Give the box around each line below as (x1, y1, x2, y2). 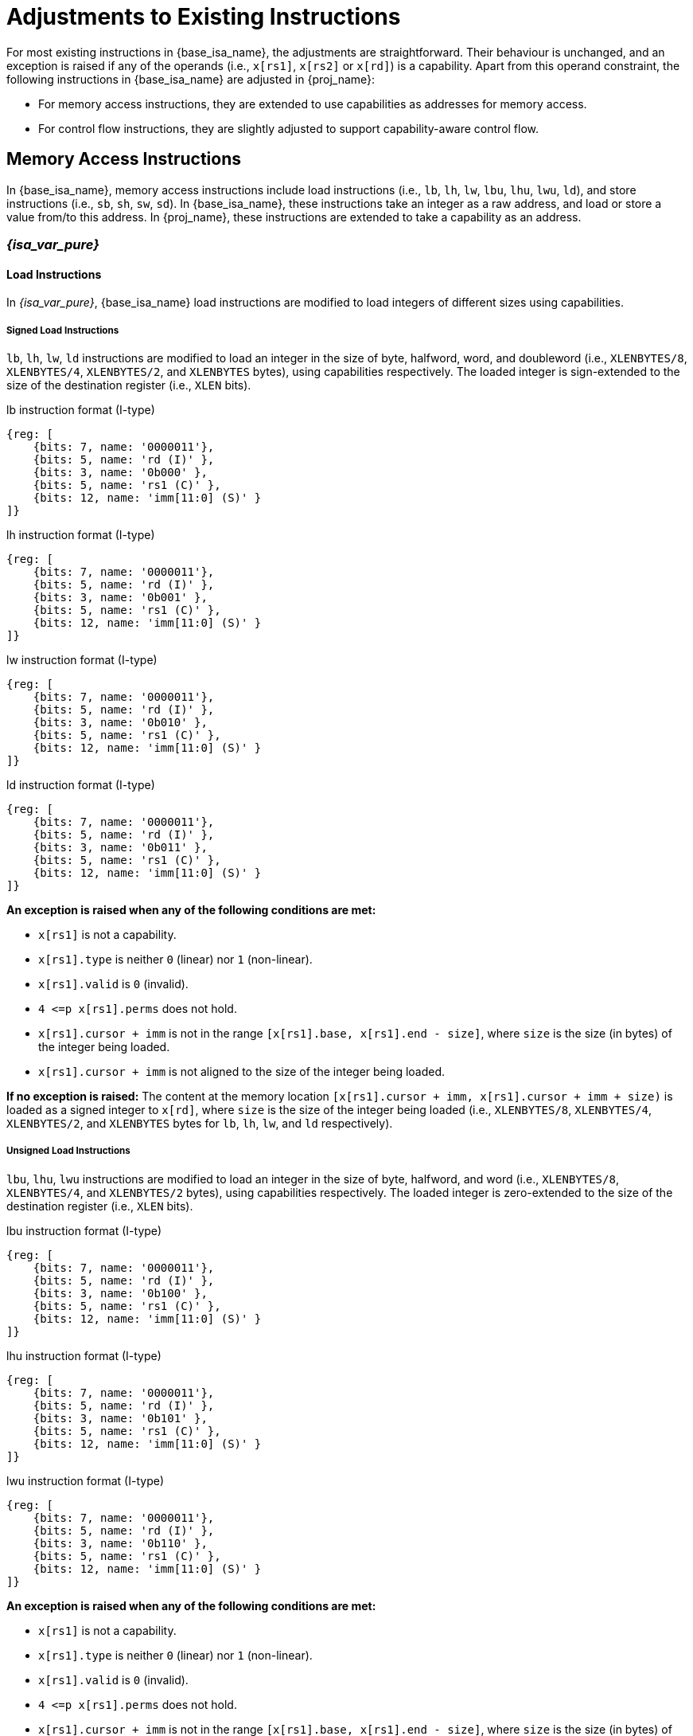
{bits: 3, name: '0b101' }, (33, 1411, 208, 1425)
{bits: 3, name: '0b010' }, (33, 715, 208, 729)
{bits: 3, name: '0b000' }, (33, 465, 208, 479)
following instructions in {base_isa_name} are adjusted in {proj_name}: (6, 72, 376, 86)
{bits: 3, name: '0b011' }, (33, 840, 208, 854)
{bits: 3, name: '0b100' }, (33, 1286, 208, 1300)
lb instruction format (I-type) (6, 402, 155, 416)
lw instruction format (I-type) (6, 652, 158, 667)
